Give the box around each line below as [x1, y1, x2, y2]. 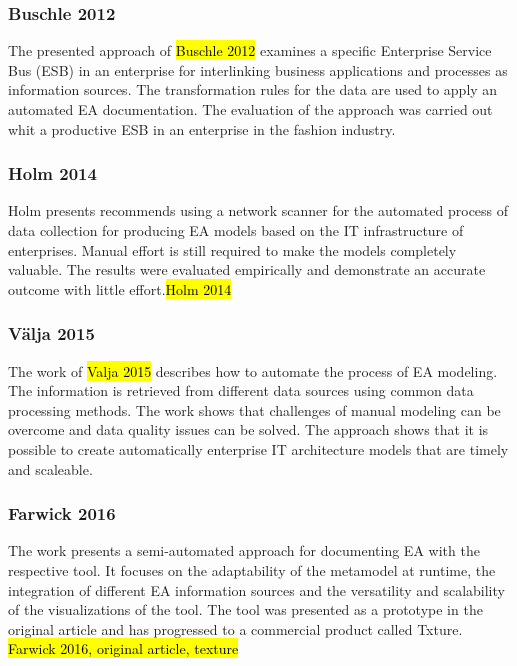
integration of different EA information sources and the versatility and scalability [8, 579, 505, 600]
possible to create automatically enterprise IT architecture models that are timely [8, 438, 509, 459]
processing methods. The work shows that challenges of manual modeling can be [8, 399, 501, 420]
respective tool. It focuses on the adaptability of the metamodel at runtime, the [8, 559, 496, 580]
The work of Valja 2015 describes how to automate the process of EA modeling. [8, 360, 498, 381]
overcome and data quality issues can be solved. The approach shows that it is [8, 419, 489, 440]
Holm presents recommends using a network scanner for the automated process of [8, 200, 509, 221]
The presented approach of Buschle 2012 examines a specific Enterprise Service [8, 40, 492, 61]
